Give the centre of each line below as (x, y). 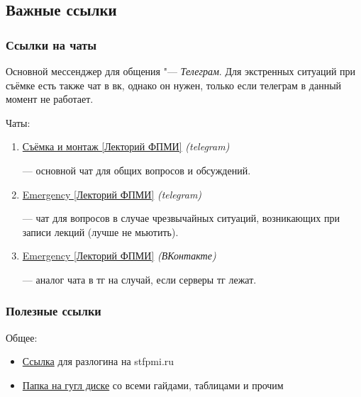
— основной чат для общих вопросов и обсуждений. (137, 170)
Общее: (22, 337)
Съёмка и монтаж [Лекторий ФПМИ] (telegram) (126, 146)
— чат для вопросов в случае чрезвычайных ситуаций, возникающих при (181, 218)
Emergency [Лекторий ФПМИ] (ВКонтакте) (119, 256)
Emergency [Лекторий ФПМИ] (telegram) (112, 194)
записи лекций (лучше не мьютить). (100, 231)
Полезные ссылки (54, 311)
